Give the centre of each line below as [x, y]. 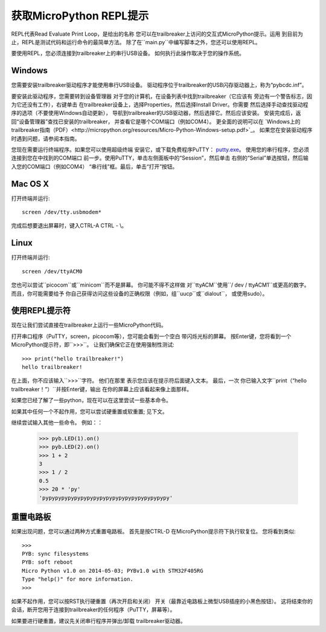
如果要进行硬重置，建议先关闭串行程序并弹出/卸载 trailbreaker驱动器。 [99, 621]
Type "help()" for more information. [78, 579]
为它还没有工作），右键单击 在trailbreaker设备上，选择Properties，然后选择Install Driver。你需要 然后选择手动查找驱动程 [160, 105]
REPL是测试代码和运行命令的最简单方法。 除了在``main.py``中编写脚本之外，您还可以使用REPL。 [141, 42]
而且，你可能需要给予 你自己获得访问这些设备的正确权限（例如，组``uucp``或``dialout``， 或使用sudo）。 [139, 293]
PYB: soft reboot [47, 562]
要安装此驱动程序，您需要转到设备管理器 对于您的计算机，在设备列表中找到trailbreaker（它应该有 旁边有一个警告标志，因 [161, 96]
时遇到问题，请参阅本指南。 [46, 138]
